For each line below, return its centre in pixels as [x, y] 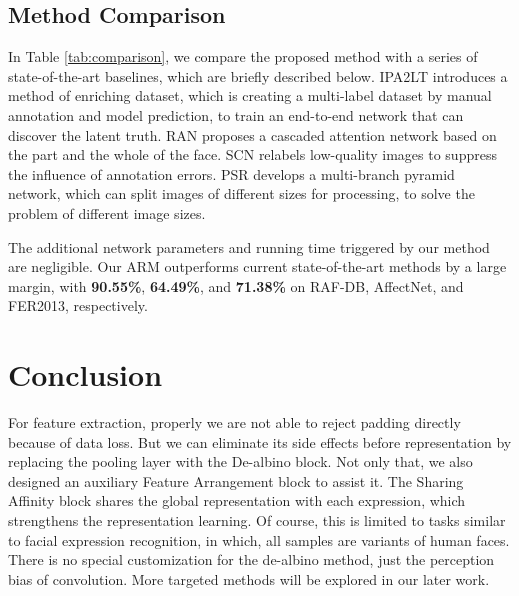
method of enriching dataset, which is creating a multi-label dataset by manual [250, 95]
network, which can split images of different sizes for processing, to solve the [241, 193]
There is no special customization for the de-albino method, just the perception [251, 559]
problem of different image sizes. [107, 212]
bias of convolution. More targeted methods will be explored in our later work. [249, 578]
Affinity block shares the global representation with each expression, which [237, 500]
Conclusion [85, 374]
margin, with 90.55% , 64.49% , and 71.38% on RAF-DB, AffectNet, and [236, 285]
